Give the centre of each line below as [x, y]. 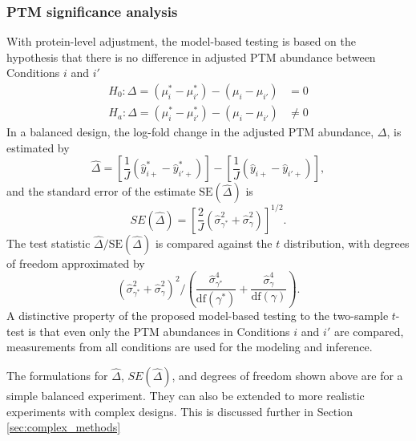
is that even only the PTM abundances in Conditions [159, 331]
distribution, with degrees [346, 243]
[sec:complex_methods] [64, 427]
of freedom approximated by [76, 263]
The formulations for [57, 376]
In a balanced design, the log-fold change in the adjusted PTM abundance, [190, 132]
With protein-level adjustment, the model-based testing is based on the [181, 41]
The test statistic [48, 243]
